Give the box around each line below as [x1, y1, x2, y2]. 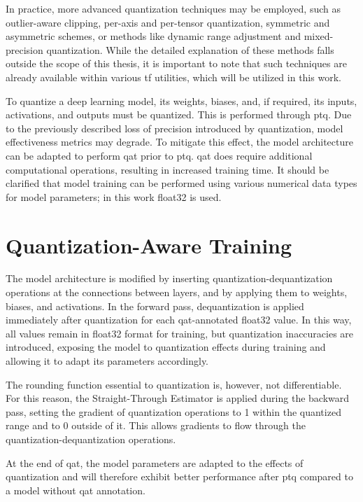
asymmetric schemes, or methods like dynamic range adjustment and [6, 29, 301, 43]
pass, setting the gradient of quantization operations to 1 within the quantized [6, 404, 341, 419]
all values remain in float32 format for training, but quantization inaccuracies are [6, 326, 354, 340]
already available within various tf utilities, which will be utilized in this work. [6, 69, 341, 84]
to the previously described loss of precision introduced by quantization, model [6, 120, 343, 135]
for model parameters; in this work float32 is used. [6, 189, 222, 204]
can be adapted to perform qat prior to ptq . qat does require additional [6, 148, 313, 162]
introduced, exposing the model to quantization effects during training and [6, 340, 326, 354]
